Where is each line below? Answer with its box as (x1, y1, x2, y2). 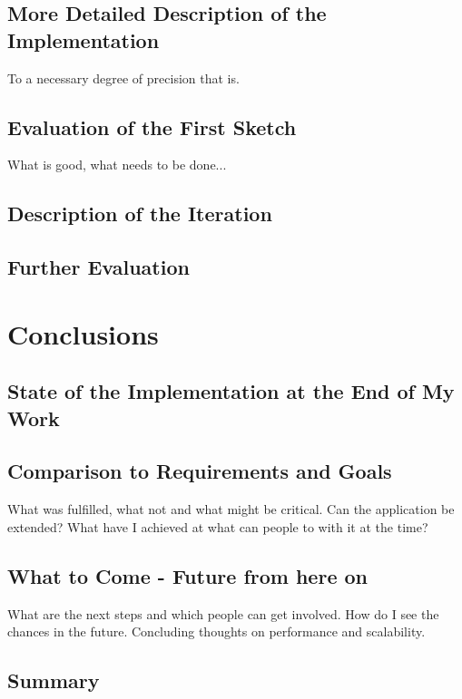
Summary (7, 666, 100, 694)
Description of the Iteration (7, 199, 272, 228)
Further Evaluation (7, 253, 190, 281)
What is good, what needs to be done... (7, 155, 227, 174)
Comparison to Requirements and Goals (7, 457, 392, 485)
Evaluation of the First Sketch (7, 112, 297, 141)
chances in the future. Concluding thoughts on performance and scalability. (7, 622, 426, 641)
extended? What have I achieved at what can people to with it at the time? (7, 517, 428, 536)
